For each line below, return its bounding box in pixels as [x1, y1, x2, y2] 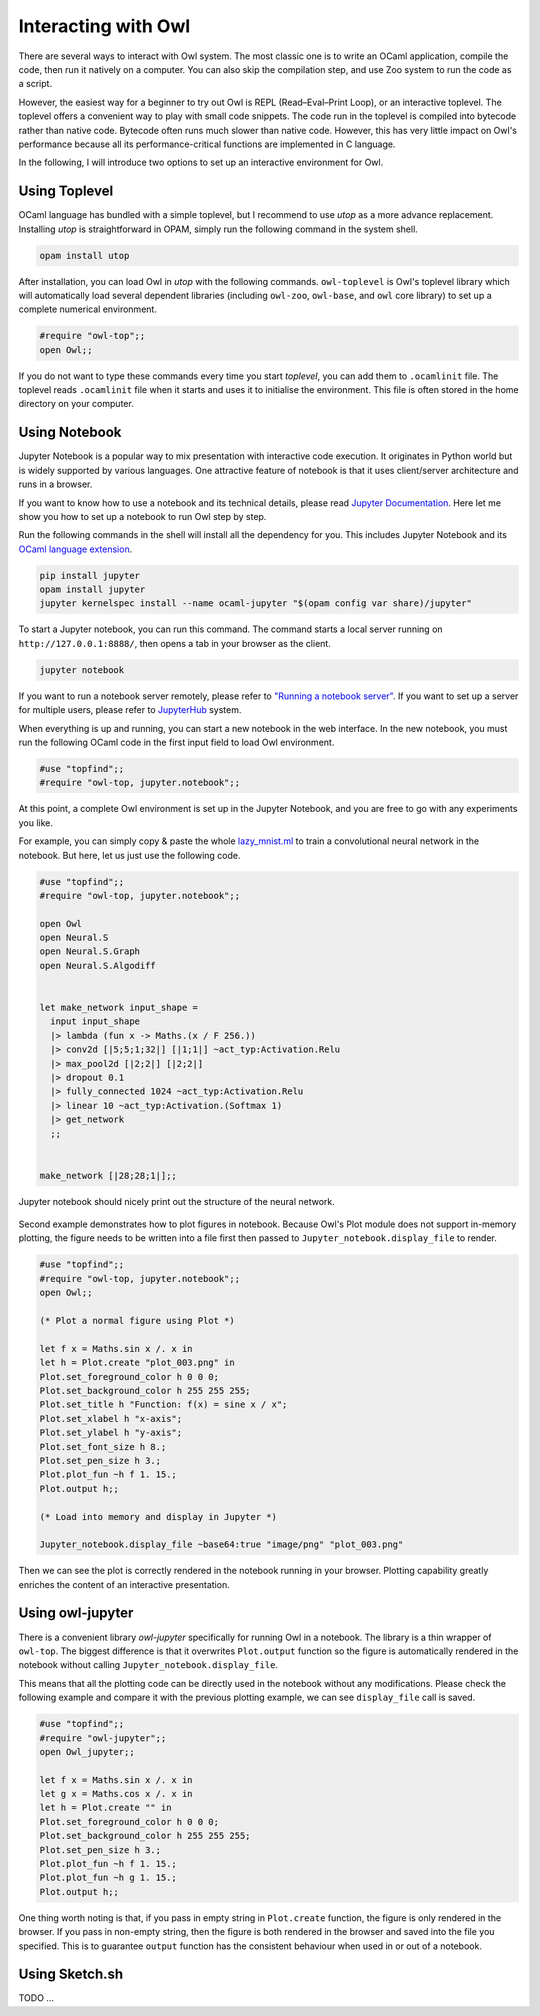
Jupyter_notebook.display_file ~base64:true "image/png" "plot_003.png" [39, 1539, 404, 1550]
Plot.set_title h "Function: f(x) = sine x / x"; [39, 1399, 288, 1410]
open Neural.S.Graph [39, 946, 140, 957]
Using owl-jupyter [18, 1605, 134, 1622]
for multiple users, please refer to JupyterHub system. [18, 704, 242, 716]
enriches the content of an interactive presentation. [18, 1578, 230, 1590]
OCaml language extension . [18, 543, 133, 555]
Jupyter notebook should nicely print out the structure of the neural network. [18, 1195, 335, 1207]
